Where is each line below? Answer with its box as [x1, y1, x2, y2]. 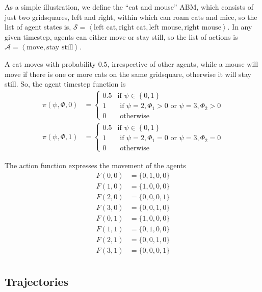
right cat [119, 24, 146, 32]
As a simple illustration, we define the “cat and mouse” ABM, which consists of [5, 2, 253, 12]
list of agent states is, [5, 21, 71, 32]
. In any [227, 21, 252, 32]
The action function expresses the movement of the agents [5, 160, 186, 170]
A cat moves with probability [5, 58, 96, 69]
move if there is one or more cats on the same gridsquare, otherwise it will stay [5, 68, 252, 79]
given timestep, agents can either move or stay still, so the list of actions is [5, 31, 238, 42]
